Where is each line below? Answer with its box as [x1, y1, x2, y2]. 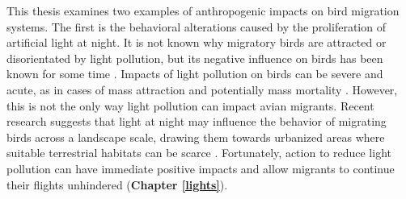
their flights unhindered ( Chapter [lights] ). [6, 176, 228, 193]
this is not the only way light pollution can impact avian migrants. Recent [6, 97, 374, 114]
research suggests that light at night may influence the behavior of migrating [6, 113, 387, 130]
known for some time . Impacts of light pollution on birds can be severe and [6, 65, 383, 82]
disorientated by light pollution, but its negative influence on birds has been [6, 49, 383, 66]
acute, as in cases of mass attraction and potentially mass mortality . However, [6, 81, 398, 97]
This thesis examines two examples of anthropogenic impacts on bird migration [6, 2, 400, 19]
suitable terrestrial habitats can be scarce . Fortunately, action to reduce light [6, 144, 391, 161]
